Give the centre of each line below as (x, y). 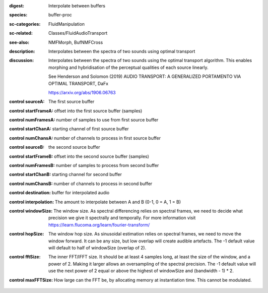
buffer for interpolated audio (80, 193)
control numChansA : (31, 138)
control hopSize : (27, 234)
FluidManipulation (67, 24)
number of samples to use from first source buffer (107, 120)
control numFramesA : (32, 120)
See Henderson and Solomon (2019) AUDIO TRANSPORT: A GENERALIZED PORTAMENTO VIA (145, 76)
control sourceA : (27, 102)
